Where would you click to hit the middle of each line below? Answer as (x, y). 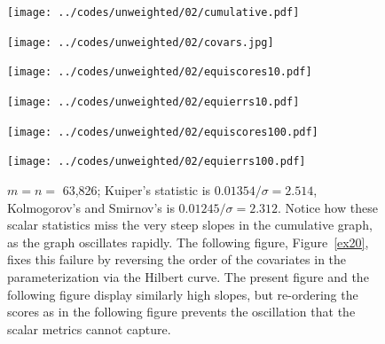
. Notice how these (328, 207)
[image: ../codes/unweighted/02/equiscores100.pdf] (163, 132)
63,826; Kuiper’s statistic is (137, 189)
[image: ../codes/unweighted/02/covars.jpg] (141, 42)
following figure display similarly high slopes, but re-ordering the (183, 294)
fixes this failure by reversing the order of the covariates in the (177, 259)
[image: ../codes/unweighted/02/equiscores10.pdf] (160, 72)
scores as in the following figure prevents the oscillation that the (181, 312)
